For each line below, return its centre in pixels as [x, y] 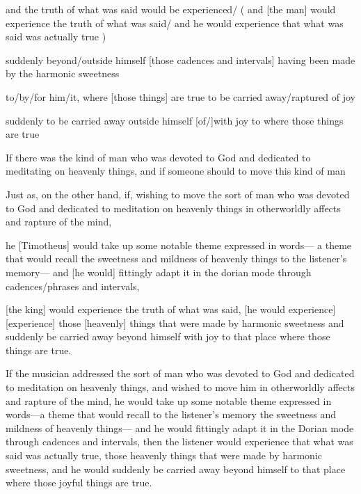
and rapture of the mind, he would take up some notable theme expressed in [169, 400]
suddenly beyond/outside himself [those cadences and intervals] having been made [180, 59]
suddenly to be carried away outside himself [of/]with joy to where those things [175, 120]
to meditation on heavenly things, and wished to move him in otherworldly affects [180, 387]
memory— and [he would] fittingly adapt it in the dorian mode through [159, 272]
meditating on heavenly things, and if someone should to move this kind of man [176, 171]
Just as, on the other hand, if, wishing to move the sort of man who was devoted [178, 194]
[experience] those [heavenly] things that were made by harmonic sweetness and [175, 322]
